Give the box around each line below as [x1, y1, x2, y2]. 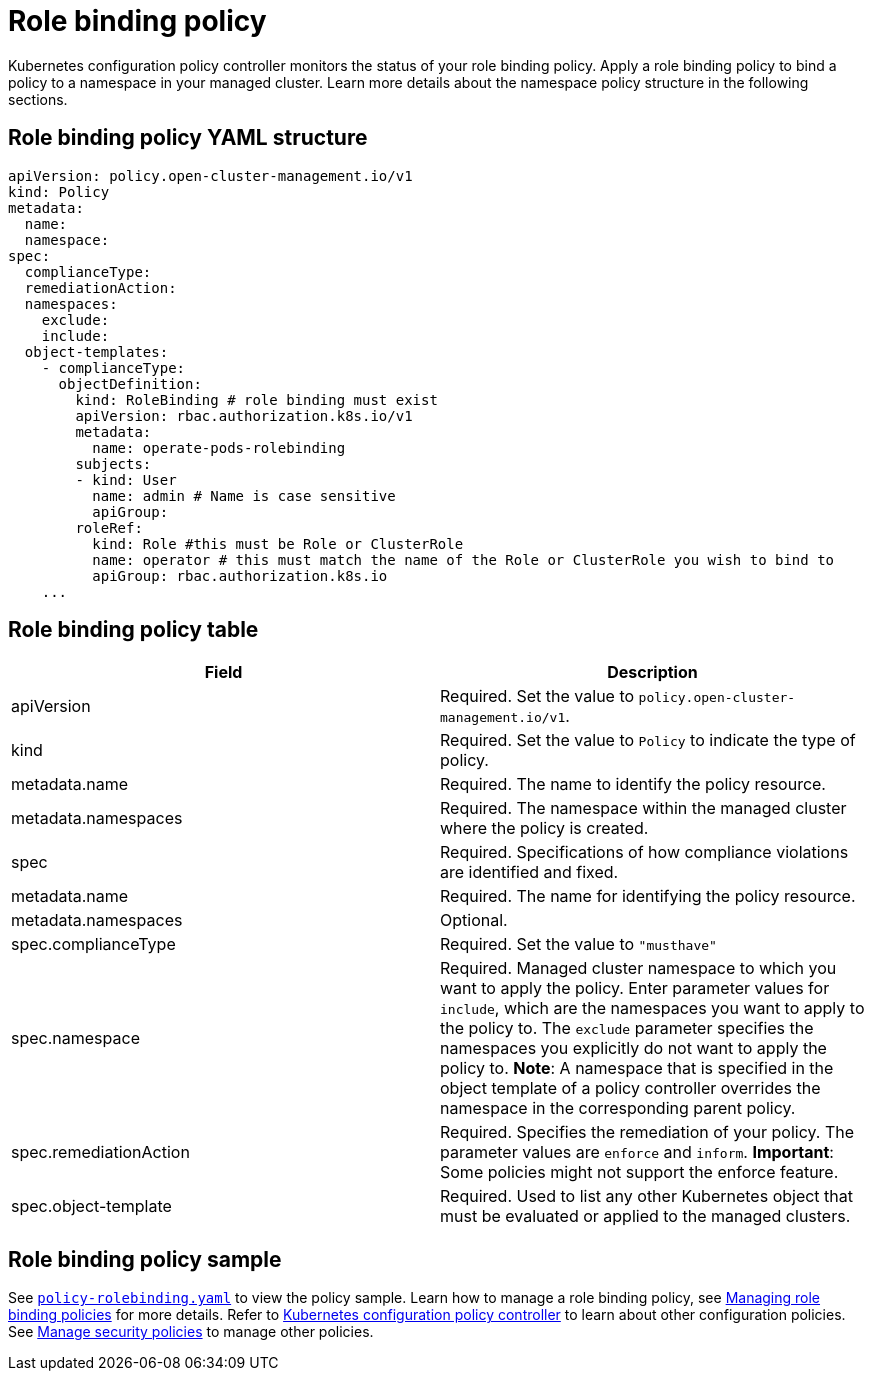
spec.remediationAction [11, 1142, 190, 1163]
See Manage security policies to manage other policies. [8, 1323, 374, 1341]
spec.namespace [11, 1028, 140, 1049]
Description [607, 662, 698, 683]
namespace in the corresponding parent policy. [440, 1098, 796, 1119]
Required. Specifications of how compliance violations [440, 842, 849, 863]
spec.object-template [11, 1196, 172, 1217]
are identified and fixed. [440, 862, 619, 883]
